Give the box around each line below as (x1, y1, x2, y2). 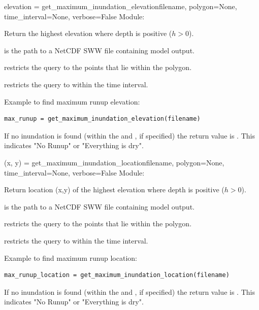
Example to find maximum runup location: (4, 252, 137, 263)
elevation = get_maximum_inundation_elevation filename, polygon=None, (4, 1, 237, 11)
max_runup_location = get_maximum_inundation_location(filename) (4, 271, 230, 279)
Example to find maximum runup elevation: (4, 96, 140, 107)
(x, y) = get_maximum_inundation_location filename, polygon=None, (4, 157, 224, 167)
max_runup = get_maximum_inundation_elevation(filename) (4, 115, 201, 123)
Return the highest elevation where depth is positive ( (4, 28, 172, 39)
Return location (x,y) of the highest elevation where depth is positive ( (4, 184, 224, 195)
